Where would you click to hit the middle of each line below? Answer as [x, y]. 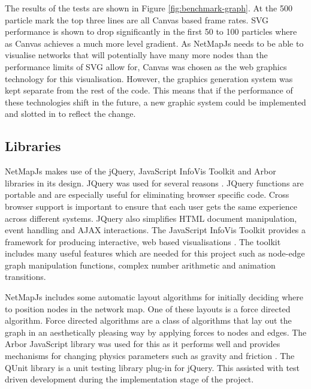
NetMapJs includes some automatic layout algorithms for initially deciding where [154, 297]
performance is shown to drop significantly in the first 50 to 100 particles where [151, 31]
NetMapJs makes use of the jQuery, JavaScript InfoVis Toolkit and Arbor [141, 171]
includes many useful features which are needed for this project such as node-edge [155, 253]
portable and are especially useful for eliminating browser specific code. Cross [147, 194]
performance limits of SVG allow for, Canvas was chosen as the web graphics [146, 66]
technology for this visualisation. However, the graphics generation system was [149, 78]
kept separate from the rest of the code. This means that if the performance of [149, 90]
